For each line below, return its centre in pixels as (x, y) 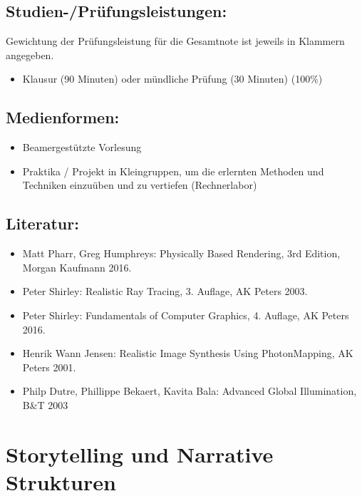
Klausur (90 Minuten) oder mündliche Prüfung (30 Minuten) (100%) (172, 79)
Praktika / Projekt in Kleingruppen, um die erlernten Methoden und (173, 171)
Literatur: (42, 223)
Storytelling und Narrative (140, 454)
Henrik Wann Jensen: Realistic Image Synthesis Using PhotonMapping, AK (188, 353)
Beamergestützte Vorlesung (82, 147)
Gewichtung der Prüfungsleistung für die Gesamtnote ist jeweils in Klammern (175, 41)
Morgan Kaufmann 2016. (77, 267)
